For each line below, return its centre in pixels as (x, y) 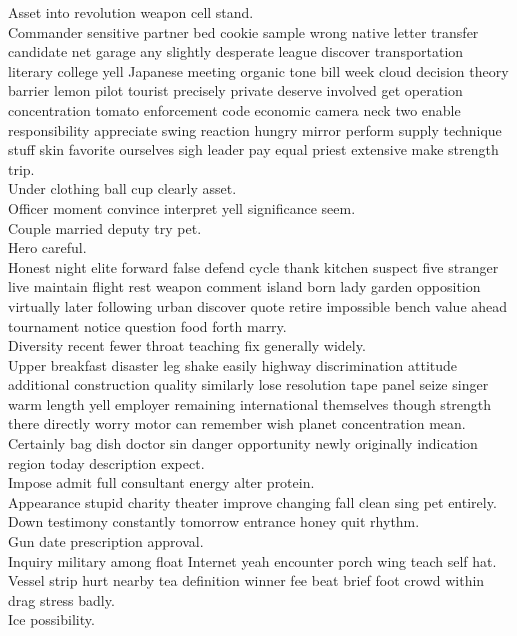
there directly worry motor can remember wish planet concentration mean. (237, 423)
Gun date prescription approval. (106, 541)
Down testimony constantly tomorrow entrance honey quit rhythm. (214, 521)
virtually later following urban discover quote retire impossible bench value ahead (258, 305)
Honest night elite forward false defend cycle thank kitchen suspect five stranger (253, 266)
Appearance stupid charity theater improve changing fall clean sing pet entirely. (252, 501)
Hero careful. (47, 247)
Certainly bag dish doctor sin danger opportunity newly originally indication (243, 443)
